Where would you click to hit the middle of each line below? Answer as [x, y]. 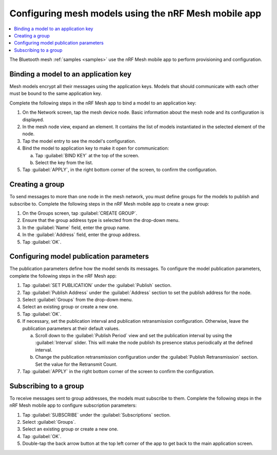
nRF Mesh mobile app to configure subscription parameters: [73, 405]
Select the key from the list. [64, 162]
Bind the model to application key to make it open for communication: [96, 148]
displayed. [33, 119]
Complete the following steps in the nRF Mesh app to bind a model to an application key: [103, 103]
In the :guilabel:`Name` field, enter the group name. [76, 228]
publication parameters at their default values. [71, 328]
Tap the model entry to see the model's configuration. [79, 141]
